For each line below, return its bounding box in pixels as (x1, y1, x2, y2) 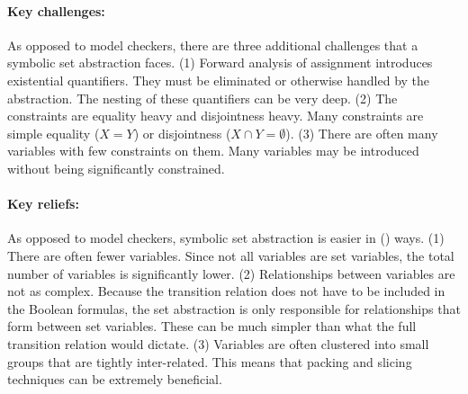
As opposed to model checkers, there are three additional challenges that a (7, 35, 418, 54)
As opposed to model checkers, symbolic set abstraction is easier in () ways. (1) (7, 228, 445, 247)
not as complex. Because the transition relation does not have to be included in (7, 282, 445, 300)
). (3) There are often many (285, 123, 438, 142)
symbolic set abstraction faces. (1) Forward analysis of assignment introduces (7, 53, 433, 72)
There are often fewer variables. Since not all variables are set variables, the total (7, 246, 454, 264)
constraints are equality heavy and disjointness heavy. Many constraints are (7, 106, 424, 125)
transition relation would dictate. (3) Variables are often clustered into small (7, 334, 429, 353)
